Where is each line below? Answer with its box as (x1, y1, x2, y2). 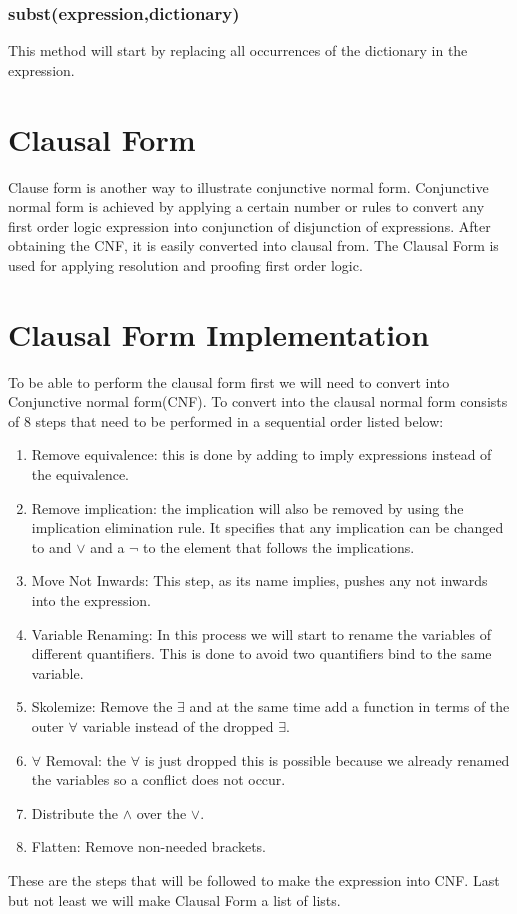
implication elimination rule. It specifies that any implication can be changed (31, 517, 504, 538)
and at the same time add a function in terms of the (189, 696, 510, 717)
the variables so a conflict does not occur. (31, 769, 286, 790)
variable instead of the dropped (82, 715, 274, 736)
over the (136, 802, 187, 823)
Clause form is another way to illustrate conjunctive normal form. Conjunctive (8, 176, 489, 197)
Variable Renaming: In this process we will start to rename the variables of (31, 623, 492, 644)
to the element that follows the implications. (143, 536, 415, 557)
